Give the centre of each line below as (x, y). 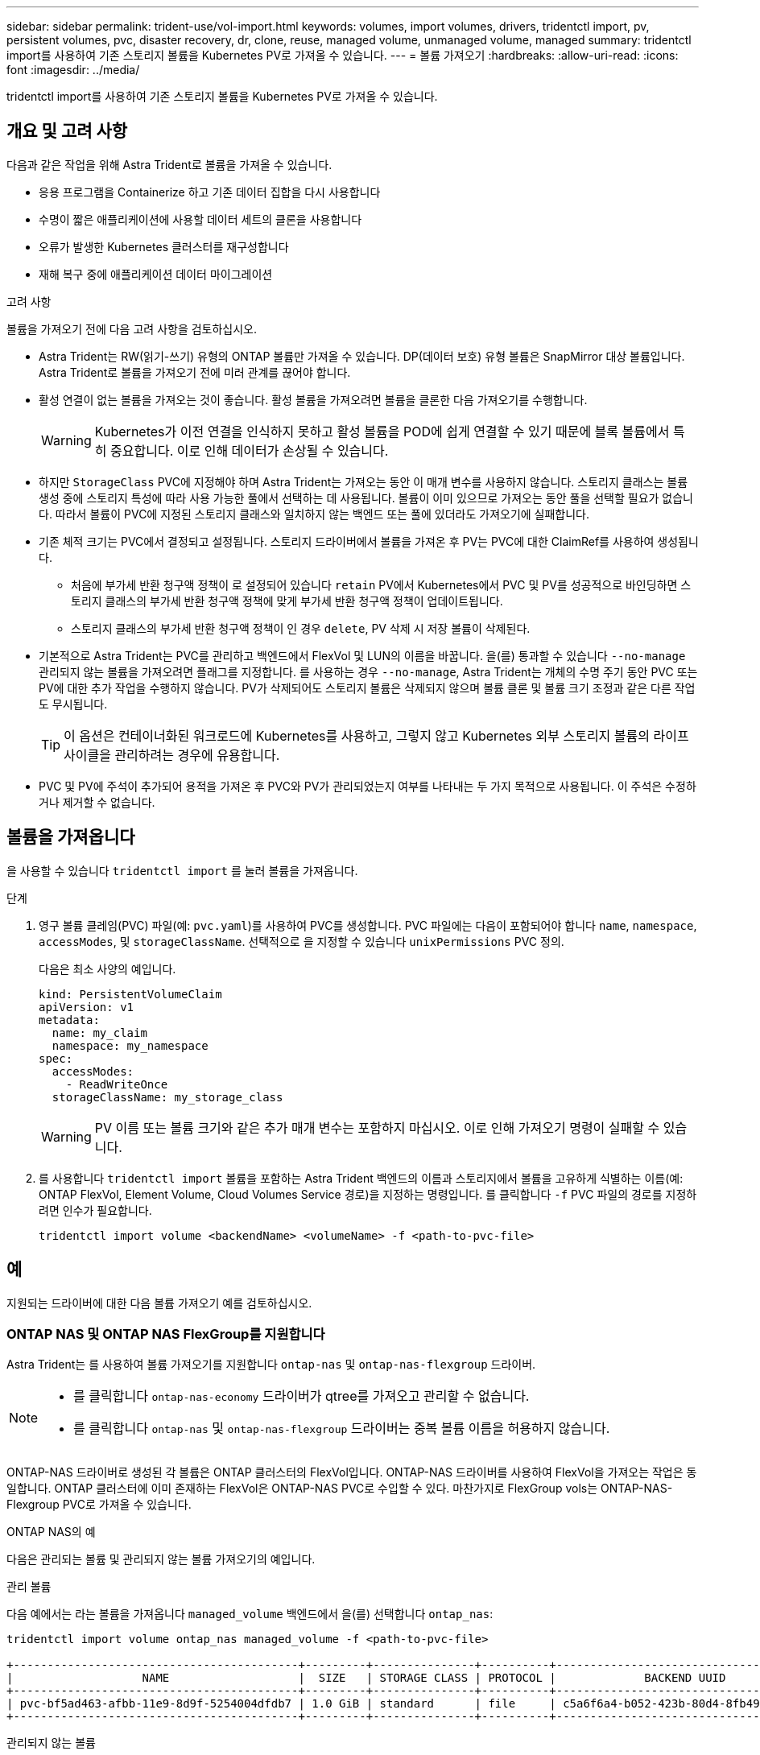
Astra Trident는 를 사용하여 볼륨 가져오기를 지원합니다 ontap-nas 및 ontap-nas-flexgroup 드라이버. (271, 1365)
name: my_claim (99, 1032)
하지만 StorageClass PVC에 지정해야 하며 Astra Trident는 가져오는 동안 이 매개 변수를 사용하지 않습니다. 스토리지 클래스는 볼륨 (363, 481)
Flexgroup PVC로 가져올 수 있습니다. (99, 1505)
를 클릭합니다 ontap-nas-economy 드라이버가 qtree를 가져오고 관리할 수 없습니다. (302, 1396)
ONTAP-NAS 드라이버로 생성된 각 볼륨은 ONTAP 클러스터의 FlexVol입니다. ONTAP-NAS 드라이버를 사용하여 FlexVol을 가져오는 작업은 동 (352, 1472)
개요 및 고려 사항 (67, 131)
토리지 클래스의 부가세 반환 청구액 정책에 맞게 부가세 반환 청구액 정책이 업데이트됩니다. (287, 601)
